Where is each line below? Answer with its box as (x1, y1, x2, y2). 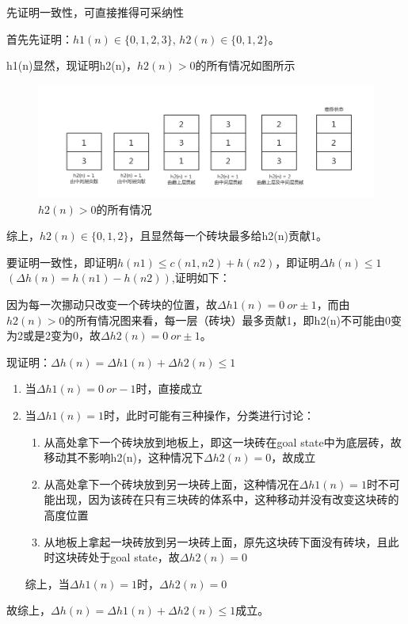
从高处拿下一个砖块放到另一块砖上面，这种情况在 (44, 475, 299, 492)
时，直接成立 (135, 380, 203, 397)
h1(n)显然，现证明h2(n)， (6, 57, 137, 74)
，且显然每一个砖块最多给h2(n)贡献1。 (128, 227, 327, 244)
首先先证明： (6, 30, 73, 47)
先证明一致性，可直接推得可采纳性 (6, 4, 184, 20)
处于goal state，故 (88, 549, 180, 565)
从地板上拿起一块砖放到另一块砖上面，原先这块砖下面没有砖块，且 (44, 533, 388, 550)
